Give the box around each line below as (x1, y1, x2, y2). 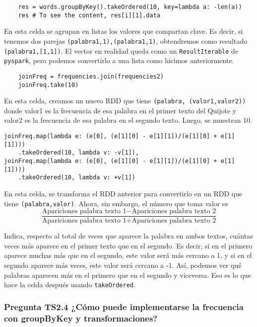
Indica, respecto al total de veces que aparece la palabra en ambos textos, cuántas (4, 231, 253, 241)
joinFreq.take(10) (18, 81, 79, 88)
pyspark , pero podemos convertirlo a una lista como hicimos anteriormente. (4, 55, 234, 66)
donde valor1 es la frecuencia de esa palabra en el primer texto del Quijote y (4, 105, 237, 115)
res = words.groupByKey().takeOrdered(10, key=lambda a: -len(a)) (18, 3, 242, 10)
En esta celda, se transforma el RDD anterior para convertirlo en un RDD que (4, 188, 243, 198)
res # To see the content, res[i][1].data (18, 11, 160, 19)
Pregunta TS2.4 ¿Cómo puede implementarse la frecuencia (4, 300, 244, 313)
